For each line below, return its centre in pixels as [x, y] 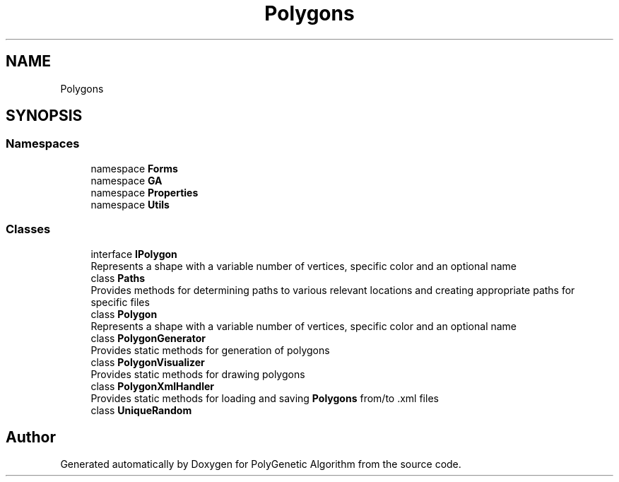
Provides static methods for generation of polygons [210, 350]
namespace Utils [130, 204]
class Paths [118, 278]
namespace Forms [134, 168]
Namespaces [43, 144]
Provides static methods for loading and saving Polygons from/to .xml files [265, 398]
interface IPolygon [134, 254]
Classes [28, 229]
